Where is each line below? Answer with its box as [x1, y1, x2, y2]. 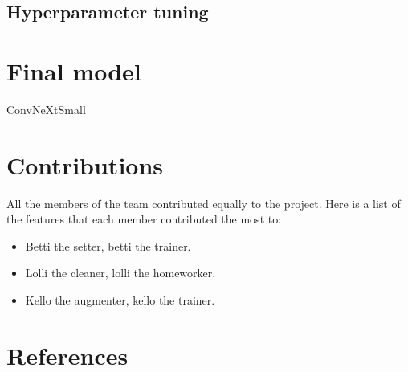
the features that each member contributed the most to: [6, 211, 282, 227]
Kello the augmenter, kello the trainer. [25, 292, 215, 308]
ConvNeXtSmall [6, 100, 86, 117]
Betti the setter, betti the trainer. [25, 237, 191, 254]
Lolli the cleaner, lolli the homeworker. [25, 264, 216, 281]
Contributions [6, 148, 164, 181]
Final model [6, 54, 141, 87]
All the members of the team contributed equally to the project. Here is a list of [6, 194, 401, 211]
